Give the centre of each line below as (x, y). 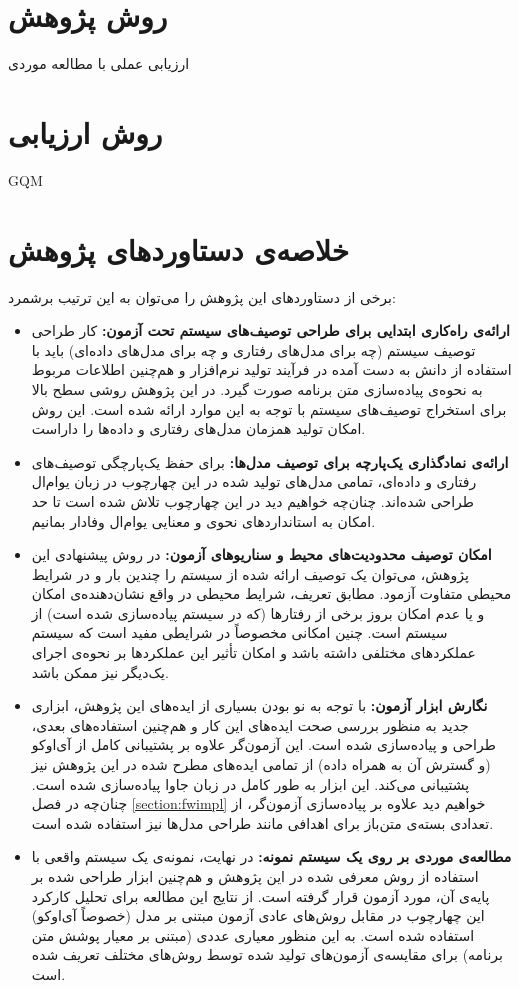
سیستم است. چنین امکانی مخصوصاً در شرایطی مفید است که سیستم (239, 632)
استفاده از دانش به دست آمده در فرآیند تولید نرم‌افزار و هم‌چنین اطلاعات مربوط (271, 369)
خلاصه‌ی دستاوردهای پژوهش (179, 248)
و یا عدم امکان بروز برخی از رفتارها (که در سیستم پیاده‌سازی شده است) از (258, 612)
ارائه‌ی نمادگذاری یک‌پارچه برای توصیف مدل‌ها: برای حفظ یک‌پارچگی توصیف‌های (270, 461)
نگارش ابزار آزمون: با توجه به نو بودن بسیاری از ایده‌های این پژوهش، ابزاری (259, 705)
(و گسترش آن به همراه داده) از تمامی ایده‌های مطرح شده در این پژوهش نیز (261, 764)
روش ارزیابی (85, 131)
